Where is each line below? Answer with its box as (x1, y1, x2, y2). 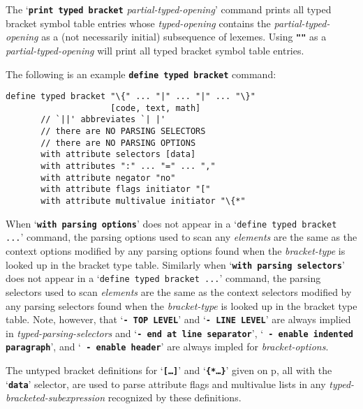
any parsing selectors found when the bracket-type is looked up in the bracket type (6, 298, 357, 313)
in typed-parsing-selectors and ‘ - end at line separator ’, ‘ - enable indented (6, 325, 353, 340)
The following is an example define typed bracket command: (6, 66, 276, 81)
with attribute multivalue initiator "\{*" (40, 196, 246, 207)
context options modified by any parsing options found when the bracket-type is (6, 244, 346, 258)
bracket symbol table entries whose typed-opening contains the (6, 15, 271, 30)
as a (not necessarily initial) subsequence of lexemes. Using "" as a (41, 29, 327, 44)
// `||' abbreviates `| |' (40, 114, 166, 125)
